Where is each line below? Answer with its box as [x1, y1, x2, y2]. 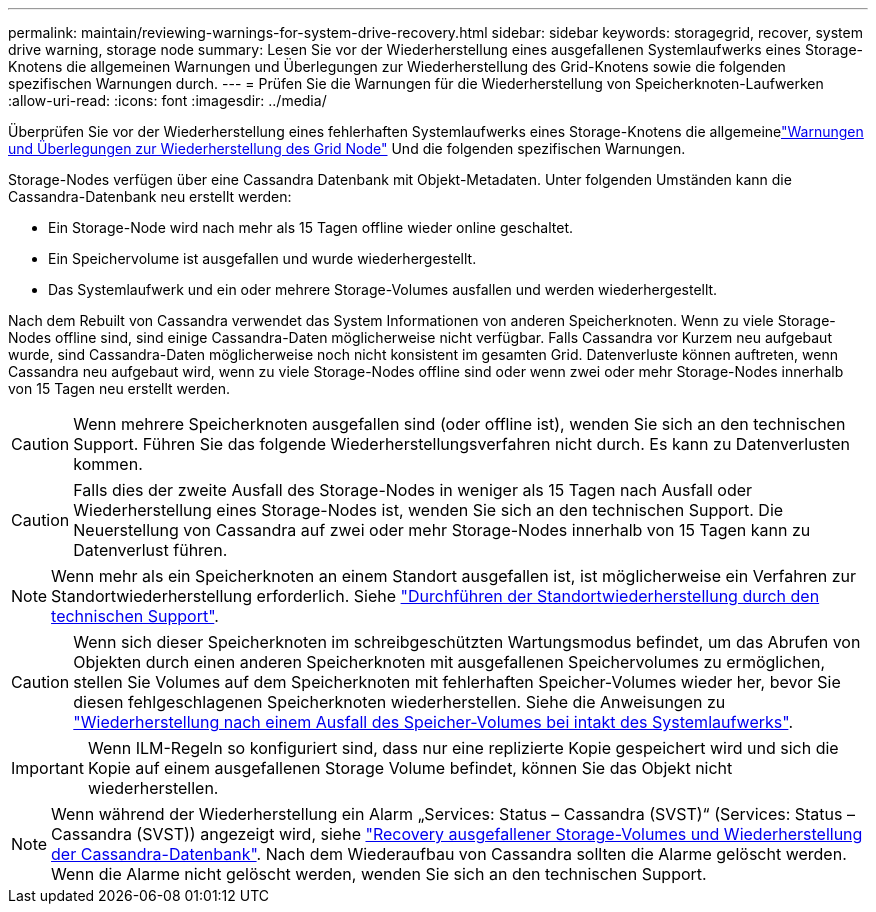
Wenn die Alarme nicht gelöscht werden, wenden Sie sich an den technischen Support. [51, 864, 707, 884]
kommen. [73, 454, 143, 474]
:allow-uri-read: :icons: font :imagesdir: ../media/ [8, 92, 327, 109]
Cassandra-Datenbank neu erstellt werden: [8, 188, 292, 205]
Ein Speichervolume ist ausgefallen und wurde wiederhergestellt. [48, 250, 477, 267]
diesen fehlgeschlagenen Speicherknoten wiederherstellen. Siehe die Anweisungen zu [73, 692, 726, 712]
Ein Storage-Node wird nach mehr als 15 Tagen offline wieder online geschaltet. [48, 219, 573, 236]
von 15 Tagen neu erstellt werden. [8, 380, 230, 397]
